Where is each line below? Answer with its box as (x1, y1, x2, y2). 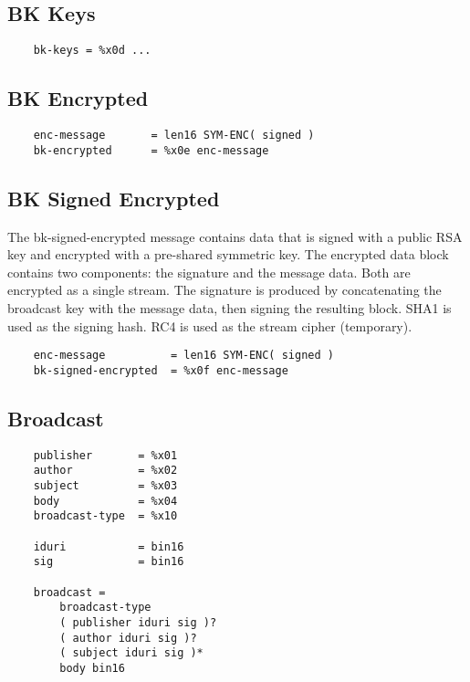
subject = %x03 (33, 478, 178, 492)
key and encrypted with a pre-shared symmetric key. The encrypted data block (7, 245, 449, 264)
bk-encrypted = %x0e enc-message (33, 143, 269, 157)
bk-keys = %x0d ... (33, 44, 151, 58)
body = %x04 (33, 494, 178, 508)
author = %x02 (33, 464, 178, 477)
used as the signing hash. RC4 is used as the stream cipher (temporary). (7, 316, 413, 335)
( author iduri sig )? (59, 631, 197, 645)
